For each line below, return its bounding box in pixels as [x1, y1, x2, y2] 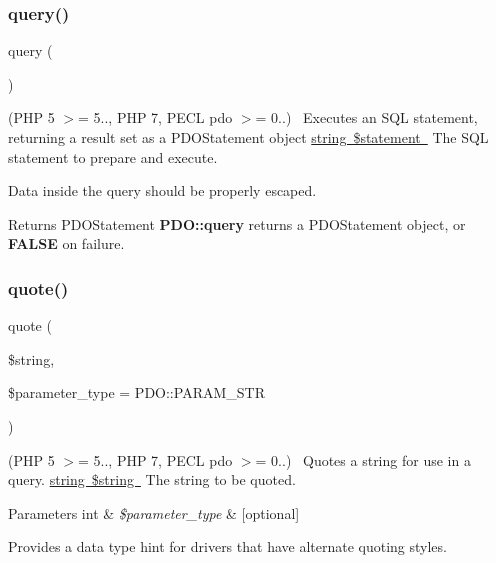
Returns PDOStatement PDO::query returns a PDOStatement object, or [8, 213, 466, 234]
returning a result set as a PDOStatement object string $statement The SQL [8, 127, 489, 147]
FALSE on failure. [8, 233, 125, 254]
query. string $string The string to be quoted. [8, 469, 296, 490]
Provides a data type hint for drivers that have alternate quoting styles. [8, 536, 447, 557]
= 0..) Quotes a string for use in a [255, 449, 471, 470]
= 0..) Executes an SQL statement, [255, 107, 478, 128]
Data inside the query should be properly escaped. [8, 180, 317, 201]
